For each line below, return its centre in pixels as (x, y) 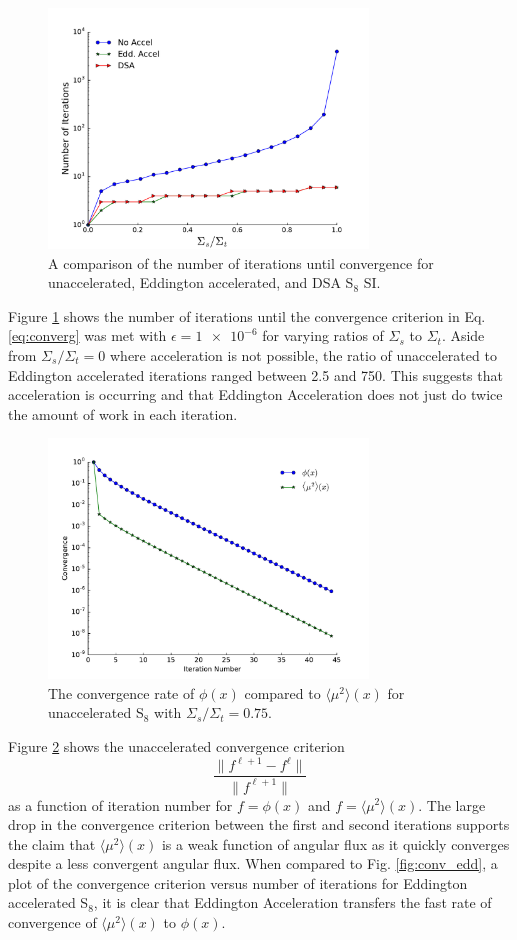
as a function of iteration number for (120, 804)
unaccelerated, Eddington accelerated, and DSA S (201, 282)
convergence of (52, 922)
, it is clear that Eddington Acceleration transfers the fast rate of (292, 902)
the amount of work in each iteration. (123, 413)
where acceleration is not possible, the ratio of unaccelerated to (303, 354)
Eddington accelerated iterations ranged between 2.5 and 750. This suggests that (255, 374)
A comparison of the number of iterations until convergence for (241, 262)
